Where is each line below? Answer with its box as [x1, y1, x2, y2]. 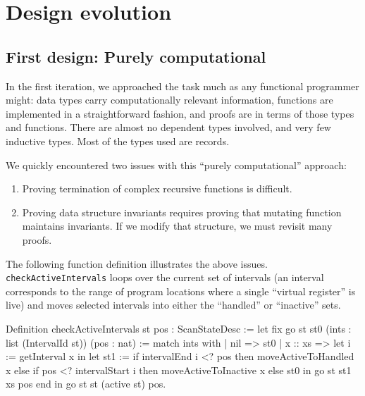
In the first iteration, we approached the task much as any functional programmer [6, 78, 359, 93]
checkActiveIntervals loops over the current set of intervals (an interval [6, 270, 324, 285]
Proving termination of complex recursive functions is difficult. [22, 181, 292, 196]
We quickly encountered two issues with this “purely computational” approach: [6, 157, 347, 172]
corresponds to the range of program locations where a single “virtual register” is [6, 283, 356, 298]
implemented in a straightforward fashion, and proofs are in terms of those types [6, 106, 354, 120]
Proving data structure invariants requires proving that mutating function [22, 204, 342, 219]
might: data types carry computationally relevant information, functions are [6, 92, 333, 107]
